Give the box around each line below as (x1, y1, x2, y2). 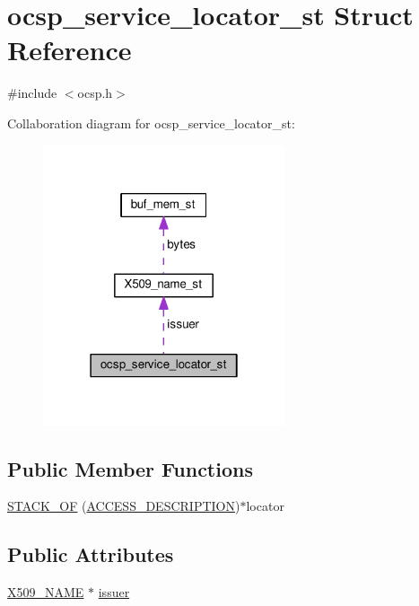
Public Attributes (7, 540, 174, 568)
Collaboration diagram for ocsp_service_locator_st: (7, 113, 295, 132)
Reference (7, 31, 132, 68)
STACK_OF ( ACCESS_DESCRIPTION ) (7, 496, 240, 515)
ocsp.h (77, 83, 113, 102)
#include (7, 83, 57, 102)
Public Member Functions (7, 454, 253, 482)
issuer (98, 583, 130, 602)
